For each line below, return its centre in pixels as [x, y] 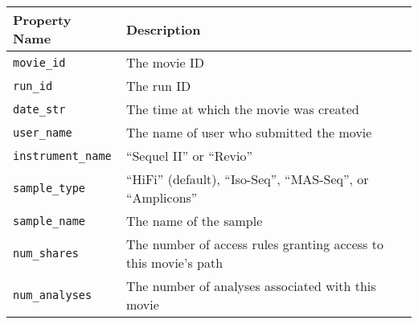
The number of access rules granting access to [254, 244]
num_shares [46, 253]
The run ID [158, 86]
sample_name [49, 221]
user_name [43, 132]
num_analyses [53, 295]
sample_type [49, 188]
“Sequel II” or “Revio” [189, 156]
